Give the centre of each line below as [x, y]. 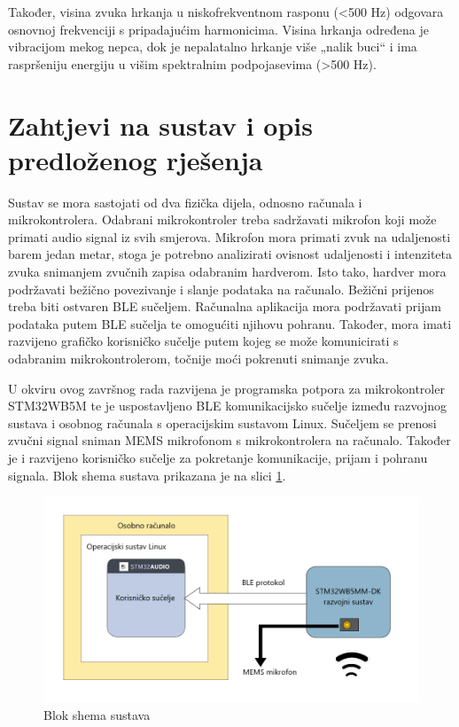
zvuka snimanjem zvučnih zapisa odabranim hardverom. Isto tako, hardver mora [227, 272]
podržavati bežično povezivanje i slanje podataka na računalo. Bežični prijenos [221, 289]
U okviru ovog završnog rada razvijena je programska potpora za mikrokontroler [226, 388]
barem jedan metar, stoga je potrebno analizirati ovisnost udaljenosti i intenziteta [230, 254]
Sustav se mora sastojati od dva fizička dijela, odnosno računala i [185, 202]
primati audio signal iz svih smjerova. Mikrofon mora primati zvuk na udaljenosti [229, 236]
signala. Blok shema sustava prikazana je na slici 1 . [147, 475]
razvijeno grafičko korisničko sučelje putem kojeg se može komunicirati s [203, 341]
